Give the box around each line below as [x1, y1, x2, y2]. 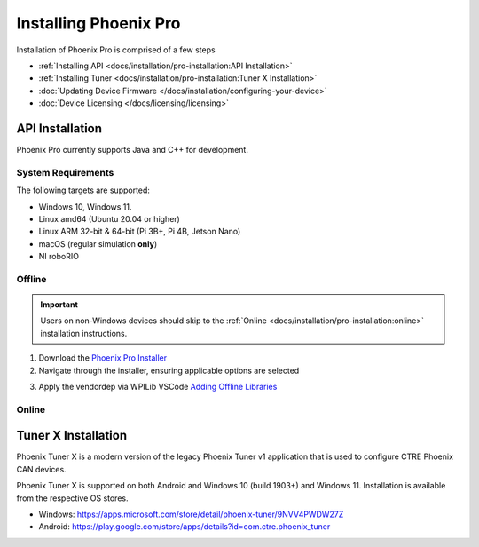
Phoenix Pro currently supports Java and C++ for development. [16, 145, 248, 155]
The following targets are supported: [16, 185, 151, 195]
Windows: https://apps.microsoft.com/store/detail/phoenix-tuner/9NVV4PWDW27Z [38, 509, 344, 519]
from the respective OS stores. [16, 493, 129, 503]
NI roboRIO [38, 251, 80, 262]
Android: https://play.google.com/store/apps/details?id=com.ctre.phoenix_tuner [38, 521, 331, 532]
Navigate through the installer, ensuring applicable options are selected [38, 365, 300, 376]
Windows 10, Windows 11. [38, 201, 132, 212]
